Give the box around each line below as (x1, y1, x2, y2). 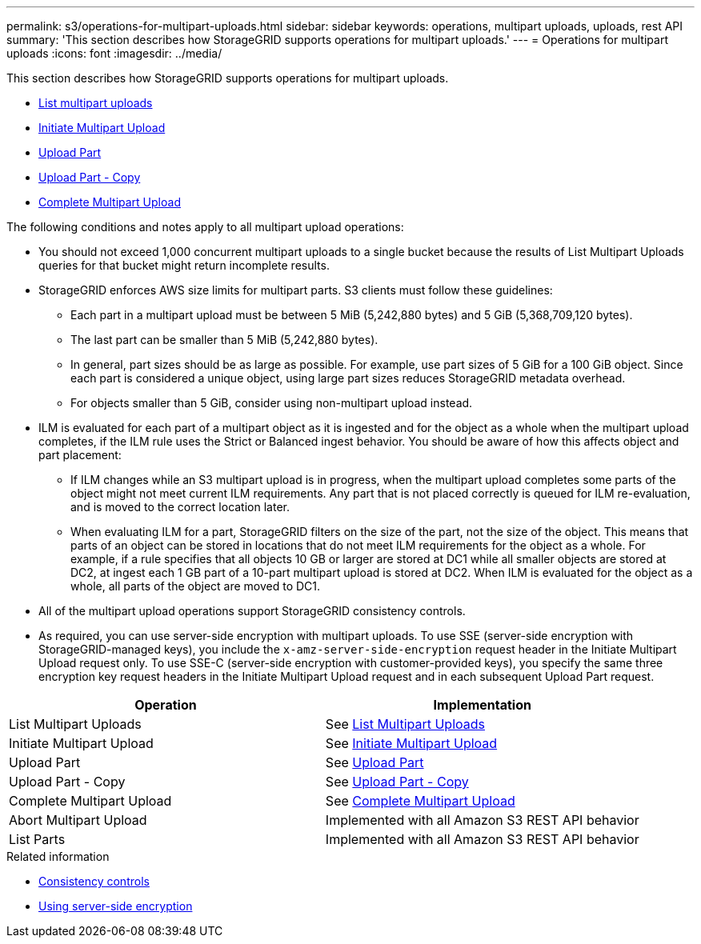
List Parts (9, 831, 66, 847)
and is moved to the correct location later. (70, 500, 290, 514)
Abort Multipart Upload (9, 812, 147, 828)
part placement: (38, 448, 122, 462)
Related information (6, 850, 110, 863)
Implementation (433, 697, 531, 713)
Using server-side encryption (38, 899, 193, 913)
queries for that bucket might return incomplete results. (38, 258, 330, 272)
